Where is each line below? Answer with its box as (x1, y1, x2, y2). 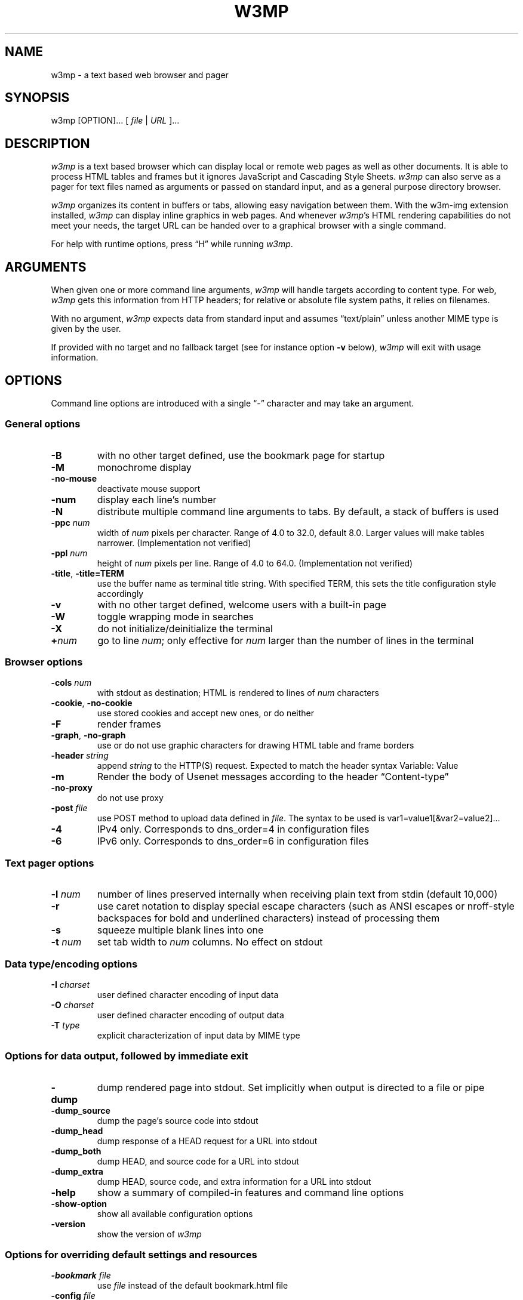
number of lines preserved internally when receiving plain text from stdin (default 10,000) (97, 888, 498, 901)
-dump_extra (51, 1166, 103, 1176)
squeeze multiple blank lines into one (97, 924, 264, 937)
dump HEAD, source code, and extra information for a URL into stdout (97, 1176, 371, 1187)
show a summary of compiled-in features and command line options (97, 1186, 404, 1199)
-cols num (51, 677, 92, 688)
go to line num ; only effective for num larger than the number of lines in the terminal (97, 634, 474, 646)
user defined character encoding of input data (97, 989, 279, 1000)
